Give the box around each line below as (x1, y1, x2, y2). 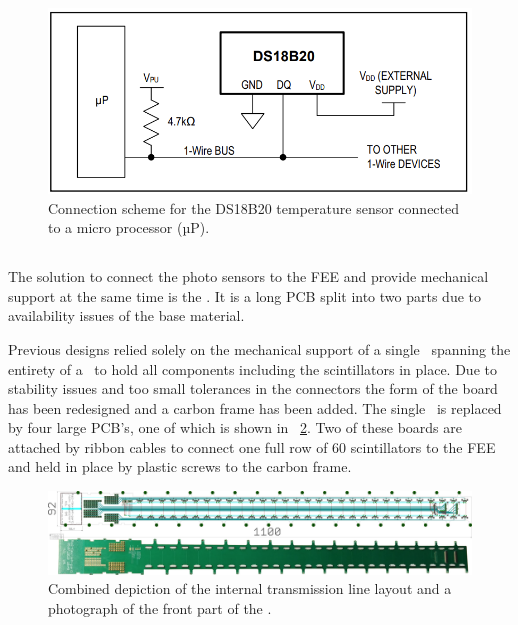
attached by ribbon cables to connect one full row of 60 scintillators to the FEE (8, 436, 496, 457)
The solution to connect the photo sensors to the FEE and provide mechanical (8, 266, 489, 287)
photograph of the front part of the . (48, 597, 272, 618)
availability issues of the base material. (8, 305, 245, 326)
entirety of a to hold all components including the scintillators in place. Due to (8, 358, 497, 379)
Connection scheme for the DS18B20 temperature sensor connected (48, 197, 460, 218)
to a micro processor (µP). (48, 217, 210, 238)
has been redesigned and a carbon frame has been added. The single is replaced (8, 397, 502, 418)
